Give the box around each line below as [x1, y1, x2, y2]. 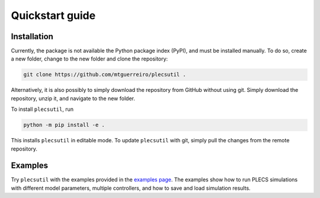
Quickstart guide [11, 9, 96, 22]
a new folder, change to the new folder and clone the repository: [11, 55, 168, 62]
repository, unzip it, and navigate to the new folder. [11, 95, 136, 102]
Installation [11, 31, 53, 41]
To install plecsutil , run [11, 106, 74, 113]
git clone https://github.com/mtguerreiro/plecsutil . [23, 71, 186, 78]
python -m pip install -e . [23, 122, 105, 129]
